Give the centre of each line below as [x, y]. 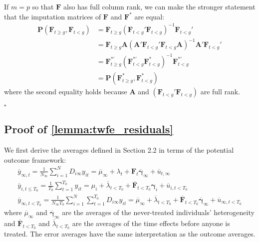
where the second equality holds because [66, 91]
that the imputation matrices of [53, 16]
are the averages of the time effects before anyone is [151, 223]
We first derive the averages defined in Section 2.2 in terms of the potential [119, 150]
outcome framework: [35, 159]
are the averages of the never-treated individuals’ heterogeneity [158, 212]
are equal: [149, 16]
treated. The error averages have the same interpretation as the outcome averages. [130, 234]
